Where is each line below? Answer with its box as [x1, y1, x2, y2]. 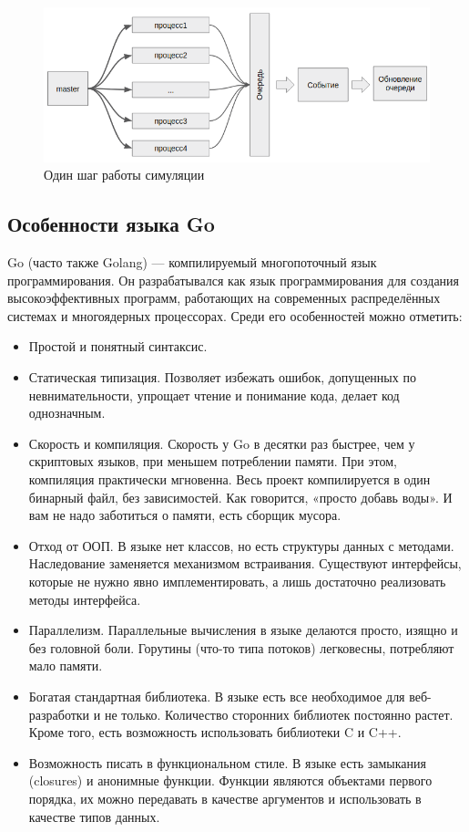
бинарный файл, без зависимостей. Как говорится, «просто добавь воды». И [28, 487, 453, 506]
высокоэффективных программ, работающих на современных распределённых [7, 288, 441, 307]
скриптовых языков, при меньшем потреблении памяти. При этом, [28, 452, 397, 471]
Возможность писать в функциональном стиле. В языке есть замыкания [28, 753, 426, 772]
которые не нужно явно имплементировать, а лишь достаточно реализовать [28, 572, 446, 591]
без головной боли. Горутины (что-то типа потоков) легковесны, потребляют [28, 638, 454, 657]
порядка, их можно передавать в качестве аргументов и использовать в [28, 788, 422, 807]
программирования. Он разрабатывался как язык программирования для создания [7, 270, 460, 289]
